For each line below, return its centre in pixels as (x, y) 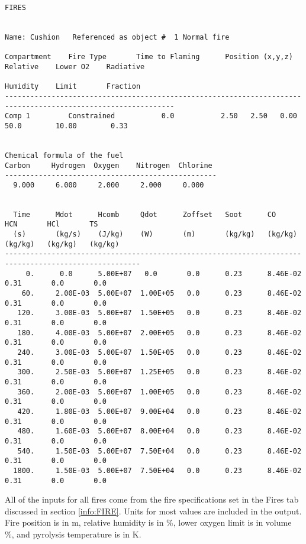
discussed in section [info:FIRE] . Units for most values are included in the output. (153, 511)
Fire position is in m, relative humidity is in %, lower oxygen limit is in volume (148, 522)
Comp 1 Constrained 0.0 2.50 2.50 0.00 (151, 116)
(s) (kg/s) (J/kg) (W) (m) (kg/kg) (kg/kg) (155, 234)
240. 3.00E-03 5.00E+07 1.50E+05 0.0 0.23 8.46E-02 (160, 352)
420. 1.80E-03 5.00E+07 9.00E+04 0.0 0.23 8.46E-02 (160, 411)
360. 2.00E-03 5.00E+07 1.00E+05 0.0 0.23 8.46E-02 (160, 392)
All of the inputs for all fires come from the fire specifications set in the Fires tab (152, 499)
